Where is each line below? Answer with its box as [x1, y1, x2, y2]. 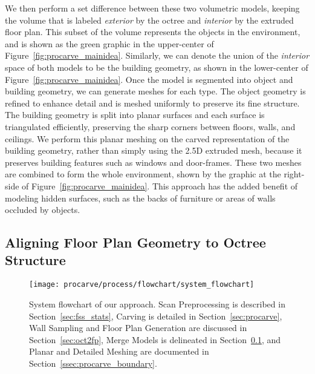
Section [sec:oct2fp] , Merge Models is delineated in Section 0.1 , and [29, 333, 281, 346]
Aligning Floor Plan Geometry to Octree [5, 233, 266, 252]
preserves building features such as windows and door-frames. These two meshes [5, 156, 302, 168]
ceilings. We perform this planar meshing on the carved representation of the [5, 132, 290, 145]
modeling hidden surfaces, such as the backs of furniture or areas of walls [5, 191, 276, 204]
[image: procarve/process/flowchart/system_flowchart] [29, 280, 255, 289]
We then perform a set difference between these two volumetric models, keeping [5, 2, 300, 14]
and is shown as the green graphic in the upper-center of [5, 37, 214, 50]
